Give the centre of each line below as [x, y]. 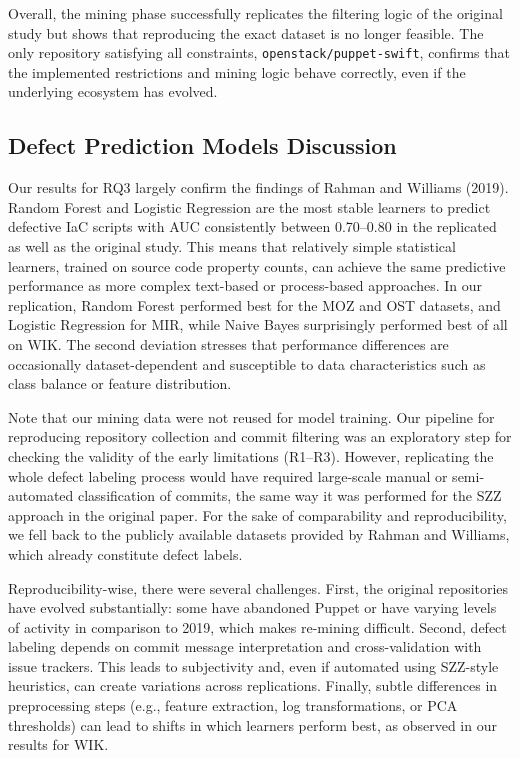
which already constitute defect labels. [125, 553]
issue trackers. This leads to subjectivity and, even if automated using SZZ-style [253, 665]
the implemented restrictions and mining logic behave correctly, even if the [237, 71]
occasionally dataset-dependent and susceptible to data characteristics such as [247, 363]
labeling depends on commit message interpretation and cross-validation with [245, 646]
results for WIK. [58, 744]
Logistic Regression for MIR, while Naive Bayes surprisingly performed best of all [258, 324]
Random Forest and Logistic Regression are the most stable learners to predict [249, 206]
